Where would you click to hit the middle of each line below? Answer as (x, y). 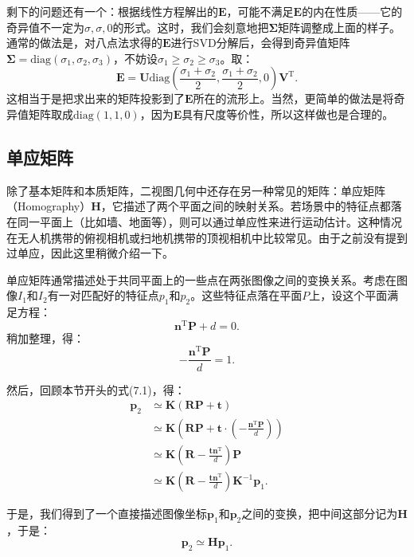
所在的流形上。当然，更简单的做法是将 (293, 98)
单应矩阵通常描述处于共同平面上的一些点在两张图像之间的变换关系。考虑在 (201, 279)
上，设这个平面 (348, 295)
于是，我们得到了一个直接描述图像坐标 (107, 514)
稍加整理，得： (45, 337)
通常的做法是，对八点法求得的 (84, 43)
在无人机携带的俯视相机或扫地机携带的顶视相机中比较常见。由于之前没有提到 (207, 237)
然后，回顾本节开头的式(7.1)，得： (96, 389)
